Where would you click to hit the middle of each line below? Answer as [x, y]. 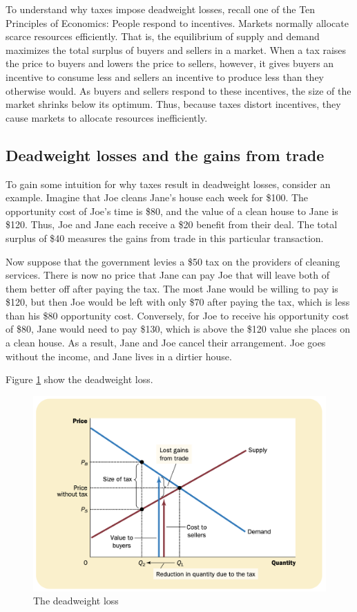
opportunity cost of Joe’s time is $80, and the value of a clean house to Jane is [172, 211]
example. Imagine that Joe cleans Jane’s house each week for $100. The [157, 197]
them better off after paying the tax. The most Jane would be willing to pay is [172, 288]
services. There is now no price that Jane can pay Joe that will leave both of [167, 275]
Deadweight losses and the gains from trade [165, 155]
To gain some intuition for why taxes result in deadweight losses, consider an [168, 184]
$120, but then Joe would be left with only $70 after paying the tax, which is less [178, 302]
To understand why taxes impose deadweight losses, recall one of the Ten [161, 9]
